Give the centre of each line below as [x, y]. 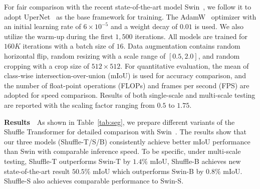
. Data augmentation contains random [182, 46]
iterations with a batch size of [68, 46]
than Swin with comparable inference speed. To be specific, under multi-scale [122, 151]
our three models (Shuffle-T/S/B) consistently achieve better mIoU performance [127, 141]
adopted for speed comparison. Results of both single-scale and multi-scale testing [130, 95]
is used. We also [219, 26]
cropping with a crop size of [47, 65]
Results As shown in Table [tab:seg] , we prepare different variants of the [119, 122]
